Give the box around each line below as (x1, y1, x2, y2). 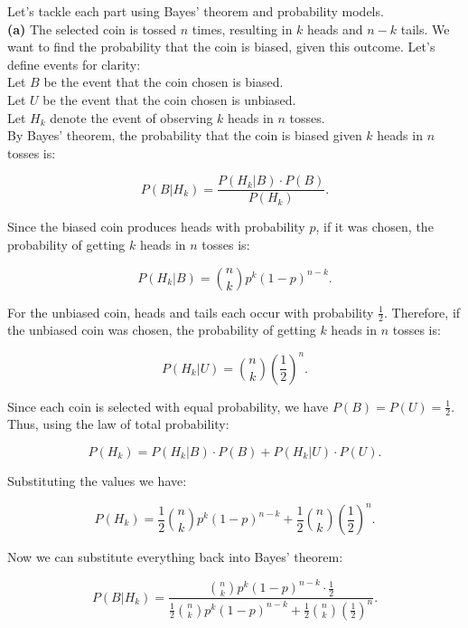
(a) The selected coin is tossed (7, 19, 177, 38)
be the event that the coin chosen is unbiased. (42, 90, 296, 109)
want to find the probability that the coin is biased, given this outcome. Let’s (7, 37, 435, 56)
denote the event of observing (50, 108, 213, 127)
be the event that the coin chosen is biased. (43, 72, 284, 91)
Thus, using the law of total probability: (7, 414, 229, 433)
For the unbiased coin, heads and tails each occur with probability (7, 302, 374, 321)
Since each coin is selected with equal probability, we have (7, 396, 329, 415)
